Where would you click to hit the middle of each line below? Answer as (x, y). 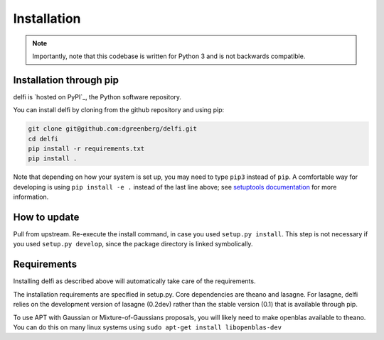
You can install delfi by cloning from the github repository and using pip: (119, 110)
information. (31, 197)
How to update (46, 217)
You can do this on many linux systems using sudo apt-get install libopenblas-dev (148, 327)
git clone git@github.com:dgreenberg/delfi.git (112, 129)
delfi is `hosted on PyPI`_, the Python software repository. (97, 97)
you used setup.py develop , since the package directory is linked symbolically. (133, 244)
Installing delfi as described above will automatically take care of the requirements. (134, 281)
